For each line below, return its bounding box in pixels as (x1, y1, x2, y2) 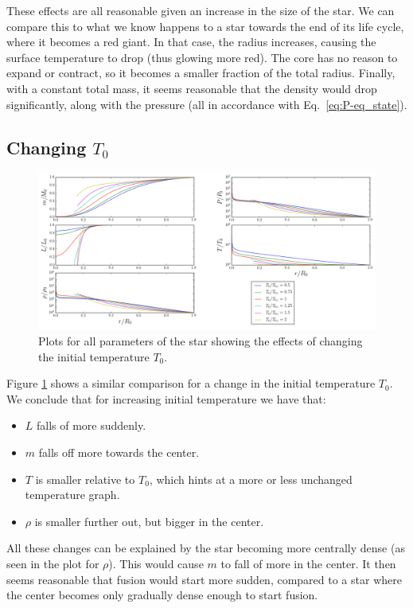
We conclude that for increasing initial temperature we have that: (6, 390, 326, 407)
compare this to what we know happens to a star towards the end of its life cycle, (6, 18, 404, 34)
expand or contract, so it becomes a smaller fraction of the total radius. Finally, (6, 64, 395, 81)
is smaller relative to (35, 470, 135, 487)
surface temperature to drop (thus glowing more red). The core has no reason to (6, 49, 398, 65)
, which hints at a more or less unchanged (149, 470, 353, 487)
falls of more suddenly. (37, 417, 146, 434)
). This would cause (108, 555, 204, 571)
